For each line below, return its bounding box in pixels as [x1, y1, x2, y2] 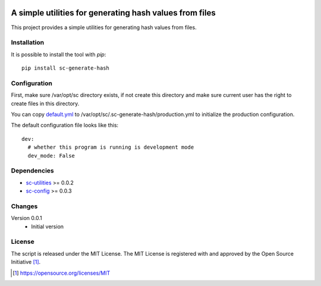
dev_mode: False [27, 152, 75, 159]
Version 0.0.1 [11, 215, 42, 222]
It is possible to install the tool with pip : [11, 51, 106, 58]
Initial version [31, 223, 64, 230]
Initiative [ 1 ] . [11, 259, 41, 266]
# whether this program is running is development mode [27, 144, 194, 151]
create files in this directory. [11, 100, 80, 107]
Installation [11, 39, 45, 47]
